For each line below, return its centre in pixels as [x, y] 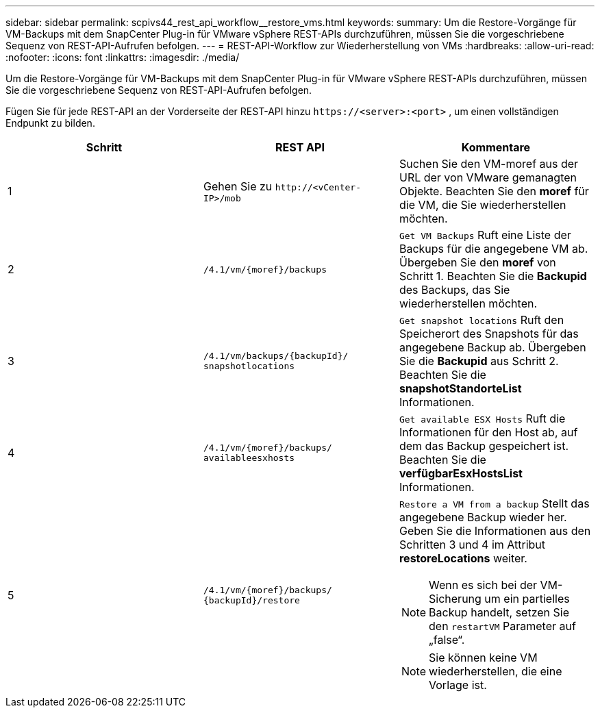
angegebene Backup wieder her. [483, 517]
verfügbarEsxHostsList [461, 473]
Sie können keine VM [483, 658]
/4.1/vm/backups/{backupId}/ [276, 356]
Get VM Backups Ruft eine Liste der [485, 235]
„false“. [447, 640]
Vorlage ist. [458, 685]
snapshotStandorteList [460, 388]
